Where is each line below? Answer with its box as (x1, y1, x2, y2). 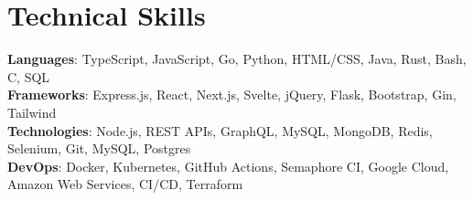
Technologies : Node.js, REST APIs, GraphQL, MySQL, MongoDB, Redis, (7, 121, 433, 140)
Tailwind (7, 102, 57, 121)
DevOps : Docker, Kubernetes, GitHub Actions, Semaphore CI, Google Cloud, (7, 156, 449, 175)
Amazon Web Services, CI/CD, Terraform (7, 174, 243, 194)
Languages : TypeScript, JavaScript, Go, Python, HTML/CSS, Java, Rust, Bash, (7, 49, 467, 68)
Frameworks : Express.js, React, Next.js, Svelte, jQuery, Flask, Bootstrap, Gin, (7, 85, 457, 104)
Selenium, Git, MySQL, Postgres (7, 139, 191, 158)
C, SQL (7, 67, 50, 86)
